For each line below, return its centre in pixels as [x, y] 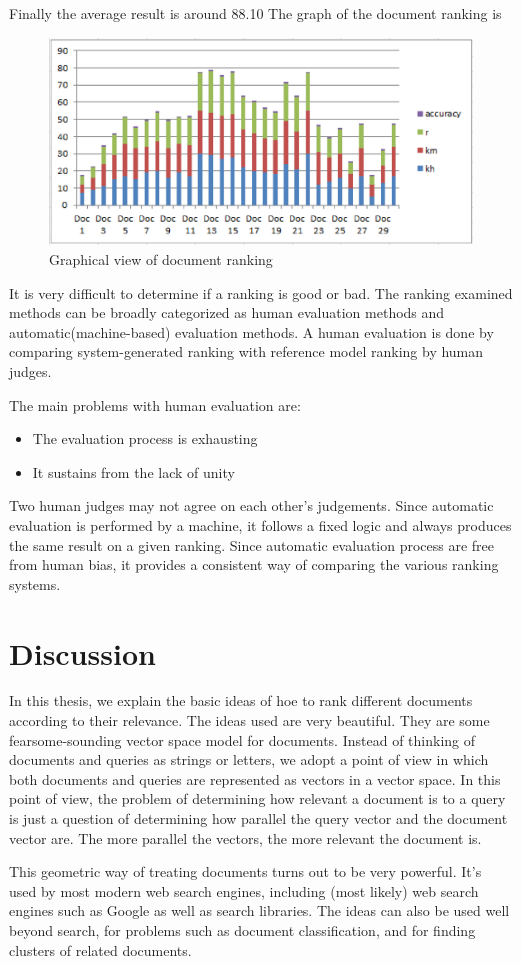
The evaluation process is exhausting [145, 438]
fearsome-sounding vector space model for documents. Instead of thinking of [242, 739]
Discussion [82, 652]
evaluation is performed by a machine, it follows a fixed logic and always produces [260, 524]
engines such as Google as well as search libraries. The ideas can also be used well [259, 910]
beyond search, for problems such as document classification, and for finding [242, 930]
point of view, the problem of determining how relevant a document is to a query [257, 798]
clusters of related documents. [100, 949]
